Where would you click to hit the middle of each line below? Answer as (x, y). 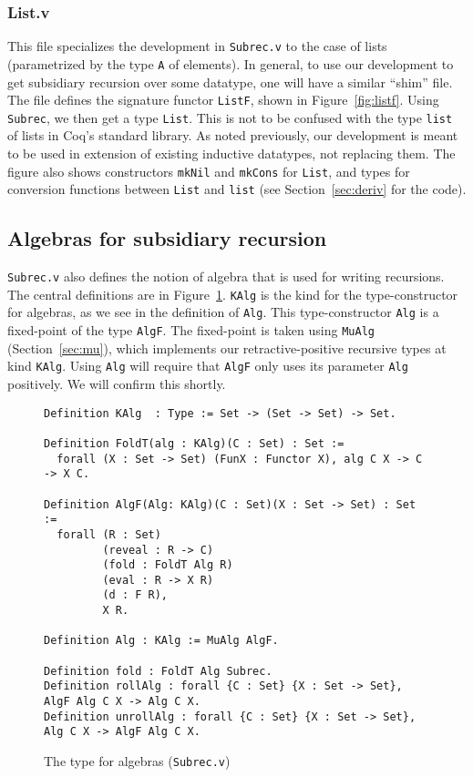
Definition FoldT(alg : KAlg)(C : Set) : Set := (194, 443)
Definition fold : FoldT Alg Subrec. (158, 671)
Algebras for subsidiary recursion (167, 238)
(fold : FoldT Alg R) (168, 565)
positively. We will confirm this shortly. (117, 384)
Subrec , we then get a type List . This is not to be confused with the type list (230, 117)
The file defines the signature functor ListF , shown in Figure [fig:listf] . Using (223, 100)
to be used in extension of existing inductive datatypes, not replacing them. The (231, 153)
